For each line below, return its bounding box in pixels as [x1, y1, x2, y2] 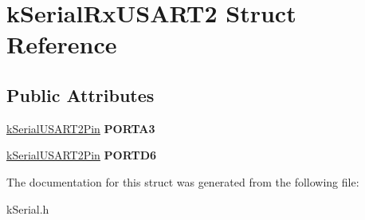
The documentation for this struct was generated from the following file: [6, 173, 359, 190]
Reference [6, 28, 117, 61]
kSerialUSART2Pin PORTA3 [6, 120, 155, 136]
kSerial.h [6, 200, 49, 217]
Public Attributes [6, 82, 155, 107]
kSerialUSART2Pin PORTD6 [6, 147, 157, 163]
